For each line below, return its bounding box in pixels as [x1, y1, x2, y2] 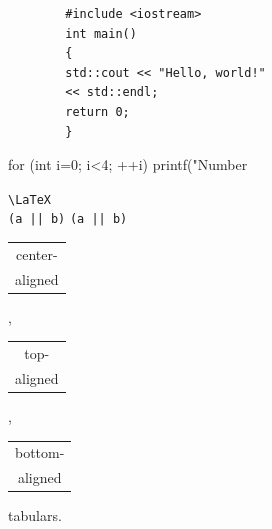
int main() [65, 26, 137, 41]
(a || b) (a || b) [8, 212, 128, 227]
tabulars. [8, 505, 62, 526]
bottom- [15, 442, 65, 463]
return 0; [65, 104, 130, 119]
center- [15, 243, 58, 264]
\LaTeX [8, 192, 51, 207]
